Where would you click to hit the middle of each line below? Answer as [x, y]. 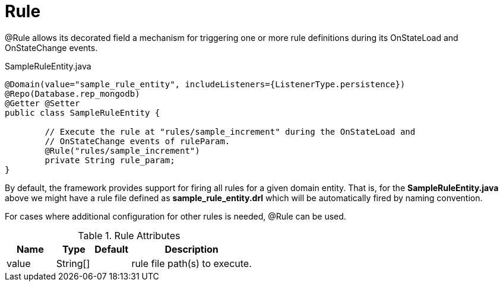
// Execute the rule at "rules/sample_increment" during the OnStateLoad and [230, 131]
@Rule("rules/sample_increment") [122, 150]
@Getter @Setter [42, 103]
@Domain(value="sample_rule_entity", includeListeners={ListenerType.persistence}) [205, 84]
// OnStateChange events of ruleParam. [137, 141]
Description [192, 249]
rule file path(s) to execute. [192, 263]
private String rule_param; [110, 160]
